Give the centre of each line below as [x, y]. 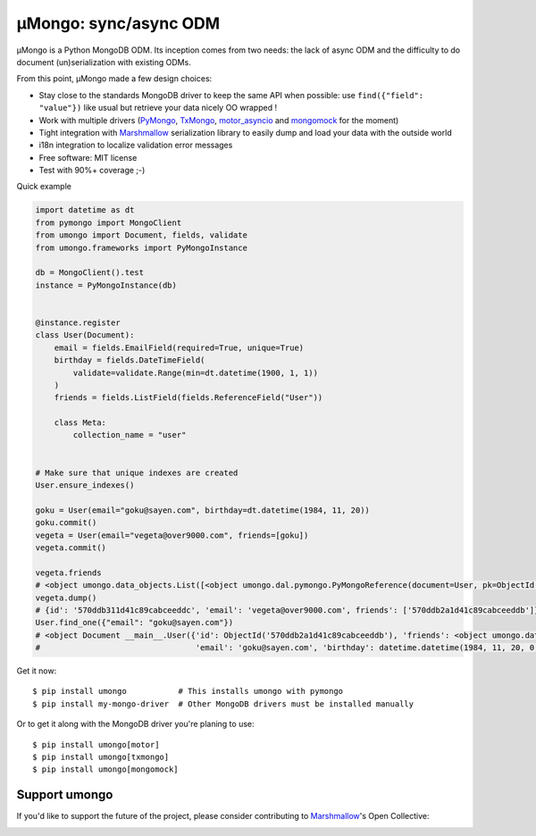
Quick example [44, 187]
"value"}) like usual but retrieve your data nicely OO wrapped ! [158, 108]
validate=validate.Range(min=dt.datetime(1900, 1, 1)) [196, 372]
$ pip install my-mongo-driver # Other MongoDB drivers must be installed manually [223, 704]
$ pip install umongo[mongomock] [105, 769]
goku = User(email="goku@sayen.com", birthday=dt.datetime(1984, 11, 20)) [203, 510]
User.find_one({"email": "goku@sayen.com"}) [134, 623]
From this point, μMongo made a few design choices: [114, 79]
